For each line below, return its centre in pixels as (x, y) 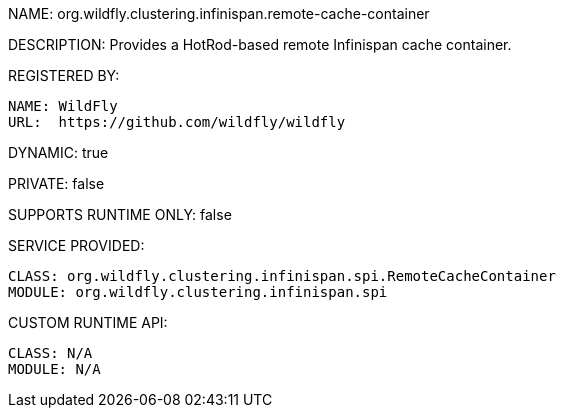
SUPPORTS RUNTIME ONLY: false (120, 214)
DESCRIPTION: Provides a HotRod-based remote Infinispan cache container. (260, 44)
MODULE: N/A (54, 369)
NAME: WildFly (63, 106)
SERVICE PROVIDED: (76, 245)
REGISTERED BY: (64, 75)
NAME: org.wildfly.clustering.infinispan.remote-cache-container (219, 13)
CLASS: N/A (50, 353)
